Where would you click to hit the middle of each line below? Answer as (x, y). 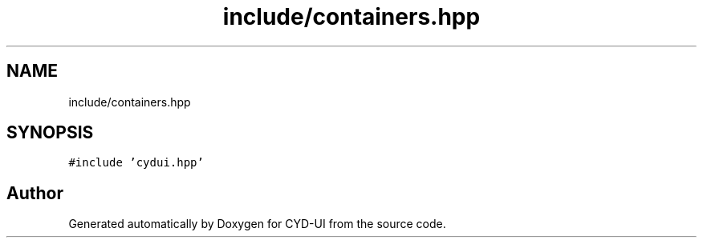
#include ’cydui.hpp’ (136, 163)
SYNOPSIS (50, 133)
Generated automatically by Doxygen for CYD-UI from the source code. (257, 224)
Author (35, 193)
